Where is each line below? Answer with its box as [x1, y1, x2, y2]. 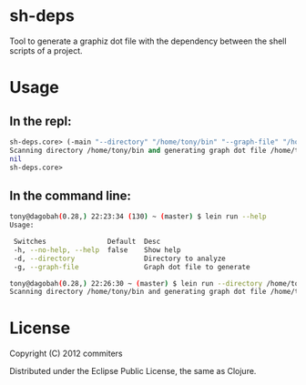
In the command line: [9, 187, 132, 203]
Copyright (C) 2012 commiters [9, 348, 123, 360]
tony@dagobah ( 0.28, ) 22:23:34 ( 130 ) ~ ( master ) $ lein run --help [9, 212, 267, 221]
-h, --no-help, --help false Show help [13, 245, 181, 255]
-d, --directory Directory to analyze [13, 254, 226, 263]
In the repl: [9, 113, 72, 128]
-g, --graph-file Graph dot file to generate [13, 262, 250, 271]
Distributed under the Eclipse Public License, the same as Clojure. [9, 366, 257, 377]
